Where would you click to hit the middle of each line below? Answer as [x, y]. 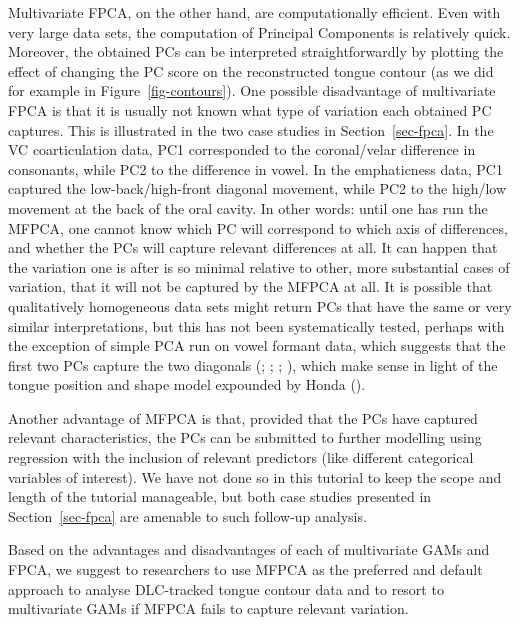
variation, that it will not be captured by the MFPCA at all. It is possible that [250, 286]
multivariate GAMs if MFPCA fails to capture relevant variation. [208, 608]
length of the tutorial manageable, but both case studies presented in [220, 496]
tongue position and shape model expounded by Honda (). [187, 384]
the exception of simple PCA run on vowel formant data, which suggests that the [257, 345]
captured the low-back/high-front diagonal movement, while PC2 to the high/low [257, 188]
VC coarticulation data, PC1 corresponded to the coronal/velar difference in [242, 149]
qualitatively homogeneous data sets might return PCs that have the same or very [260, 305]
